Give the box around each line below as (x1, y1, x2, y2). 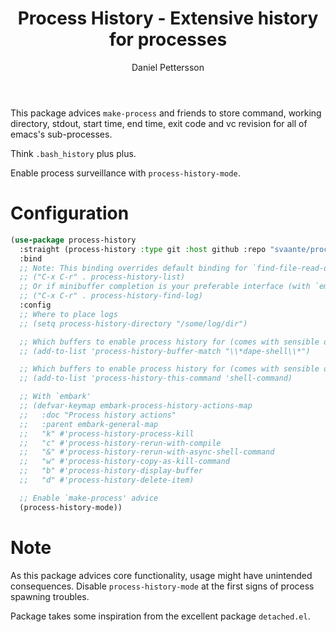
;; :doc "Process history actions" (19, 410, 177, 420)
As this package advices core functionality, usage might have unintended (10, 569, 313, 581)
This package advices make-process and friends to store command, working (10, 107, 322, 119)
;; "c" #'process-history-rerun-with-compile (19, 438, 222, 448)
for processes (108, 28, 228, 51)
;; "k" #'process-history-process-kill (19, 428, 195, 439)
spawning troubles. (10, 590, 90, 602)
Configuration (10, 202, 130, 225)
